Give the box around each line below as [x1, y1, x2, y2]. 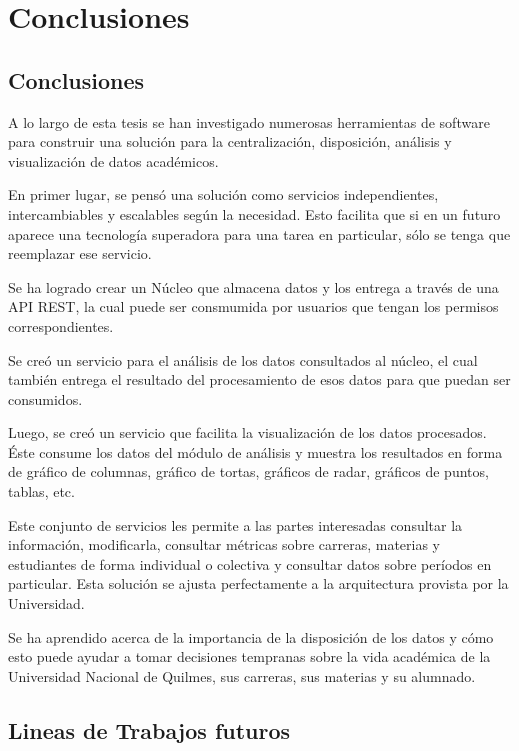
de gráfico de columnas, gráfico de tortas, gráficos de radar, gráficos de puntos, [8, 461, 489, 482]
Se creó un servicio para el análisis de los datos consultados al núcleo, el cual [8, 349, 478, 370]
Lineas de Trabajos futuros [8, 714, 291, 745]
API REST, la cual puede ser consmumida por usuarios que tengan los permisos [8, 296, 499, 317]
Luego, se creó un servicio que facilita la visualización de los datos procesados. [8, 422, 487, 443]
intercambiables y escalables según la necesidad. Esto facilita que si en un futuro [8, 203, 501, 224]
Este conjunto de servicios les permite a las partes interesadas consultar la [8, 514, 463, 535]
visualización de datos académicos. [8, 150, 219, 171]
